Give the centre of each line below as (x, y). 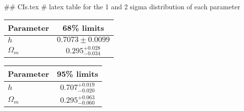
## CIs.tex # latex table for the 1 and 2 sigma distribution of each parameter (122, 6)
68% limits (83, 27)
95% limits (78, 74)
